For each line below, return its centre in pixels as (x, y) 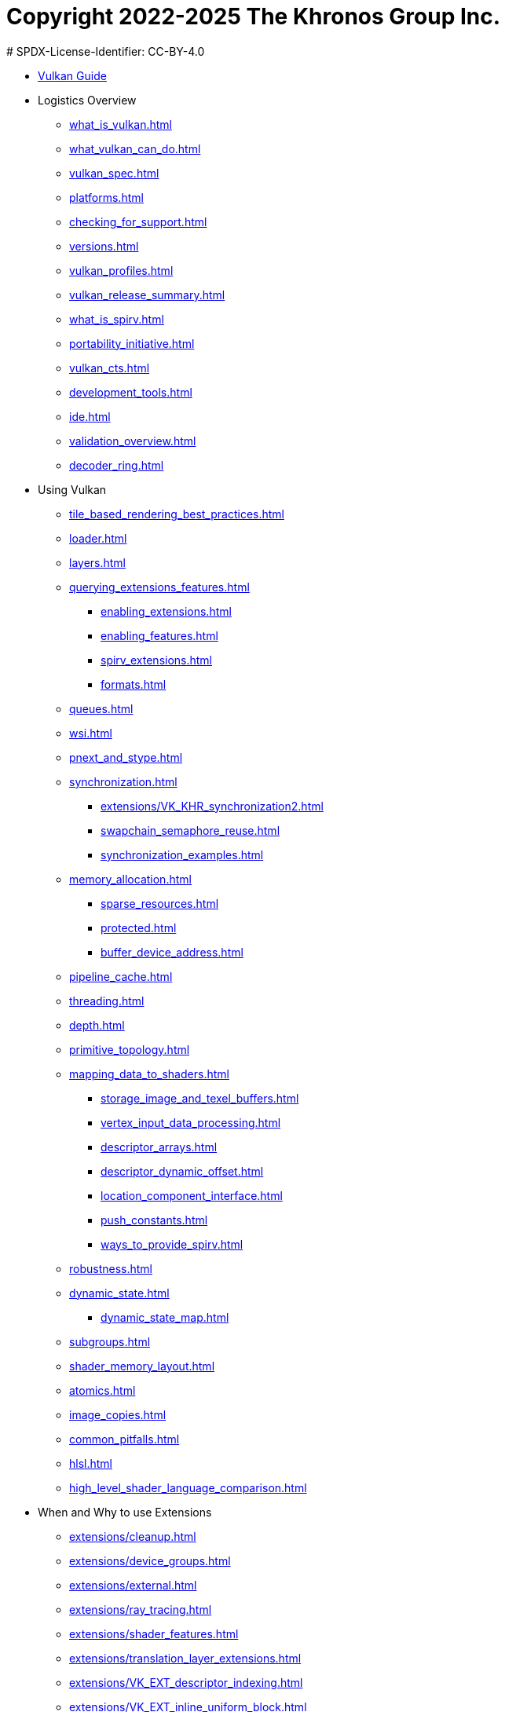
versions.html (104, 246)
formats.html (134, 684)
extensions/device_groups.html (150, 1560)
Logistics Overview (87, 100)
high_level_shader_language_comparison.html (188, 1487)
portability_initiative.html (132, 343)
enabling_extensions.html (166, 611)
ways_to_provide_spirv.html (172, 1244)
